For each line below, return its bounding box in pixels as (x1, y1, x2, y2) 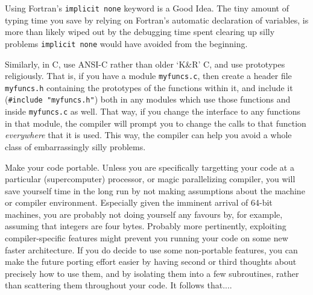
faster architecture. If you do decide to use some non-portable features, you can (5, 243, 298, 256)
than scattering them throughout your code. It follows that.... (5, 279, 232, 291)
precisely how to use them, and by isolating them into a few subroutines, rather (5, 267, 299, 279)
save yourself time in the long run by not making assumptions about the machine (5, 184, 305, 197)
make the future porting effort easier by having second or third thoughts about (5, 255, 297, 268)
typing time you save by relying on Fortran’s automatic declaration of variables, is (5, 13, 309, 26)
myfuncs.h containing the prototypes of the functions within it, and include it (5, 81, 293, 94)
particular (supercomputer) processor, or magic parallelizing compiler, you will (5, 173, 296, 185)
